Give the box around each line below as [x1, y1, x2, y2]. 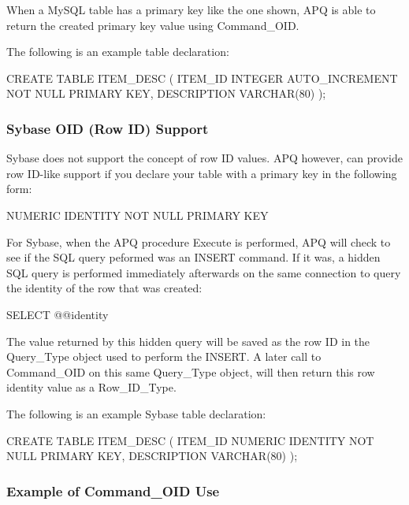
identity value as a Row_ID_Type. [6, 379, 177, 395]
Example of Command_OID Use [6, 481, 220, 500]
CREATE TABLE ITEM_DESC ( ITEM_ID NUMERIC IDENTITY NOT [6, 432, 374, 448]
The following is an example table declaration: [6, 43, 229, 60]
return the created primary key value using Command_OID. [6, 17, 299, 33]
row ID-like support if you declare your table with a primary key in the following [6, 165, 397, 181]
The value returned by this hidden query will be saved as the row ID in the [6, 332, 370, 349]
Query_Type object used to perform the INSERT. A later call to [6, 348, 322, 365]
